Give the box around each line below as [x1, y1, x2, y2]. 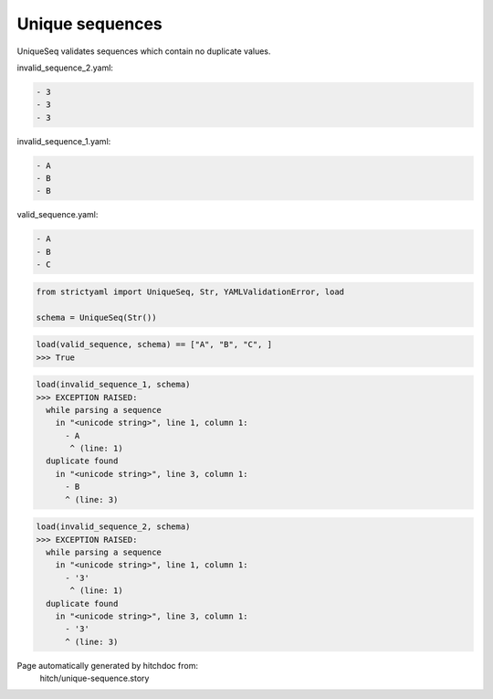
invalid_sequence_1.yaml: [16, 135, 111, 146]
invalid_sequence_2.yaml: [16, 62, 114, 73]
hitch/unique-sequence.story [39, 673, 150, 684]
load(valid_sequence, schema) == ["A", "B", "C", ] [36, 339, 273, 350]
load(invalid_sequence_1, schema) [36, 379, 191, 390]
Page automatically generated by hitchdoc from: [16, 660, 198, 671]
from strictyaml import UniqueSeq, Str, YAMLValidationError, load [36, 286, 345, 297]
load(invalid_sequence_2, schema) [36, 522, 191, 532]
